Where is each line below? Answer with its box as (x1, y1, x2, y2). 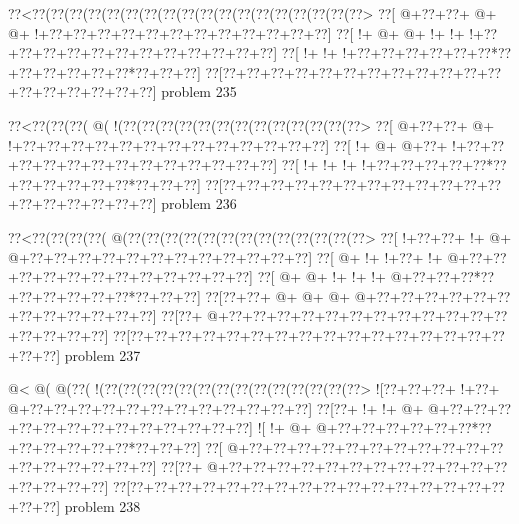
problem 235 (161, 81, 237, 102)
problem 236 (161, 193, 237, 214)
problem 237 (64, 344, 141, 365)
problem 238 (64, 495, 141, 516)
